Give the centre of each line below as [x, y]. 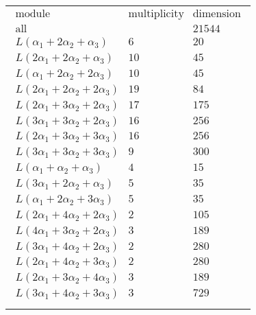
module [33, 14]
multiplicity [156, 14]
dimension [217, 14]
